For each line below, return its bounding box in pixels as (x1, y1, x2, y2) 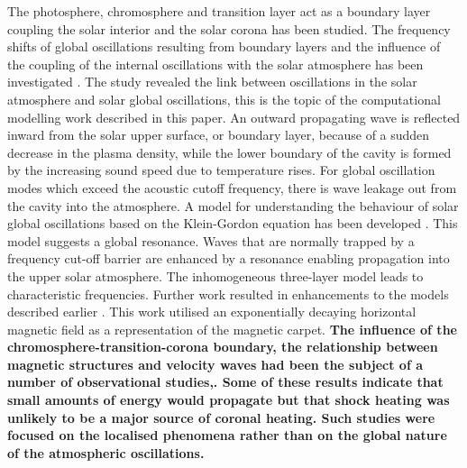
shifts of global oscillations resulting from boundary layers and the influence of (7, 37, 441, 56)
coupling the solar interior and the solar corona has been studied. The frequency (7, 19, 451, 38)
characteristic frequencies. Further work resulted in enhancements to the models (7, 284, 449, 303)
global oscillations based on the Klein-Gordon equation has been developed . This (7, 214, 458, 233)
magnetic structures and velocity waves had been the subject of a (7, 354, 424, 373)
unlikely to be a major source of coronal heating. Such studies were (7, 408, 435, 427)
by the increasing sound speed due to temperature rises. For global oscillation (7, 161, 435, 179)
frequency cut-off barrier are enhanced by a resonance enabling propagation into (7, 249, 450, 268)
